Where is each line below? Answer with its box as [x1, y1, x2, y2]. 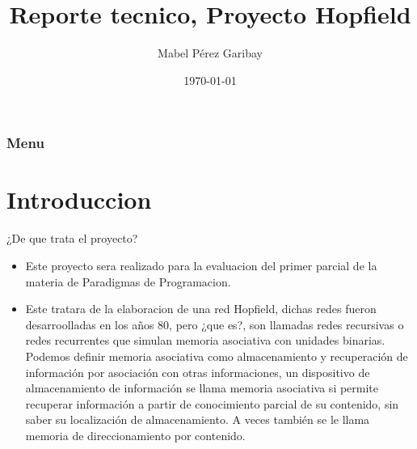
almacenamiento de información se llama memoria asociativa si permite [25, 379, 379, 396]
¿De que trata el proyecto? [6, 230, 138, 247]
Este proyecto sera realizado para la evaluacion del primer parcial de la [25, 256, 377, 273]
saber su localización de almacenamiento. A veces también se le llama [25, 411, 370, 428]
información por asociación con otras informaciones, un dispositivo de [25, 363, 370, 380]
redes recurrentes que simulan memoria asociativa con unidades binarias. [25, 332, 385, 349]
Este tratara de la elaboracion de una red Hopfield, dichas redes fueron [25, 300, 377, 317]
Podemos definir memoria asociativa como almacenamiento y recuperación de [25, 347, 408, 364]
